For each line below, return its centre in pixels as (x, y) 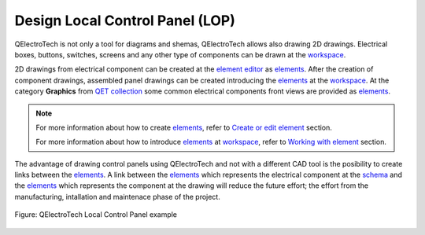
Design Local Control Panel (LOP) (125, 20)
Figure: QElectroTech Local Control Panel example (96, 215)
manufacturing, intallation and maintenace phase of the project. (117, 196)
